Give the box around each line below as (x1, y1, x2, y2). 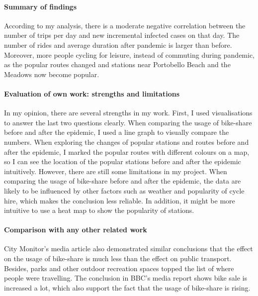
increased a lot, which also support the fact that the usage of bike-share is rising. (4, 282, 251, 293)
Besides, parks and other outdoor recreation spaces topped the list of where (4, 263, 234, 273)
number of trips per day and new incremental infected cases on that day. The (4, 30, 240, 40)
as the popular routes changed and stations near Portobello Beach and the (4, 59, 231, 70)
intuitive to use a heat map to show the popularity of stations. (4, 205, 194, 215)
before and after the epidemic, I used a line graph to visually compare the (4, 127, 229, 137)
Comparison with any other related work (4, 224, 147, 235)
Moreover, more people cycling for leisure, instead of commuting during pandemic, (4, 49, 255, 60)
